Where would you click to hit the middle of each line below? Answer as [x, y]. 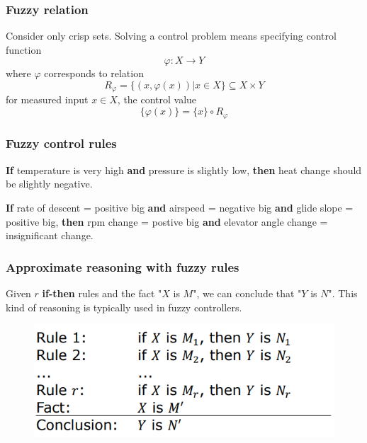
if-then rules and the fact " [102, 293]
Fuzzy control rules [61, 143]
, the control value [157, 99]
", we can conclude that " [247, 293]
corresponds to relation [94, 73]
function [24, 49]
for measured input [47, 99]
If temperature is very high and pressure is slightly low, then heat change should [184, 169]
